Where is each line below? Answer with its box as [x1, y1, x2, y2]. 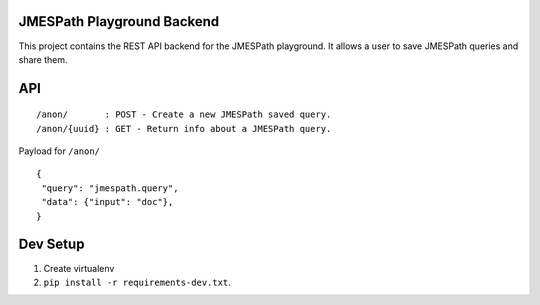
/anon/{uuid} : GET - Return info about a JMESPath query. [36, 123, 332, 134]
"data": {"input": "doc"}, [41, 196, 174, 208]
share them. [18, 53, 68, 65]
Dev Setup [18, 236, 85, 253]
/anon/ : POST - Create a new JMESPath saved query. [36, 109, 332, 120]
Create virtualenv [43, 262, 115, 274]
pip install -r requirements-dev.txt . [43, 276, 232, 288]
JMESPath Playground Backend [18, 13, 220, 30]
